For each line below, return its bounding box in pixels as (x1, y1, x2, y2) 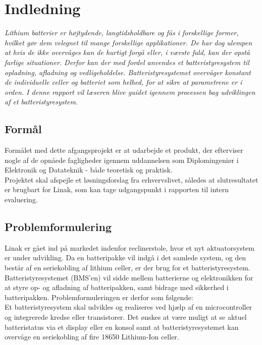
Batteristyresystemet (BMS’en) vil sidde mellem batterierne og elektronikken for (5, 272, 253, 282)
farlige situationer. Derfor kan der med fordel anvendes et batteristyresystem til (5, 56, 249, 67)
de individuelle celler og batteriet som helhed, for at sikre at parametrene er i (5, 77, 242, 87)
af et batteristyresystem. (5, 96, 78, 107)
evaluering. (5, 194, 38, 205)
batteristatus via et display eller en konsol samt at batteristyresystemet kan (5, 321, 239, 332)
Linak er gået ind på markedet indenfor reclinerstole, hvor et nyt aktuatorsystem (5, 242, 254, 253)
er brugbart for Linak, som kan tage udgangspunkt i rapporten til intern (5, 184, 229, 195)
